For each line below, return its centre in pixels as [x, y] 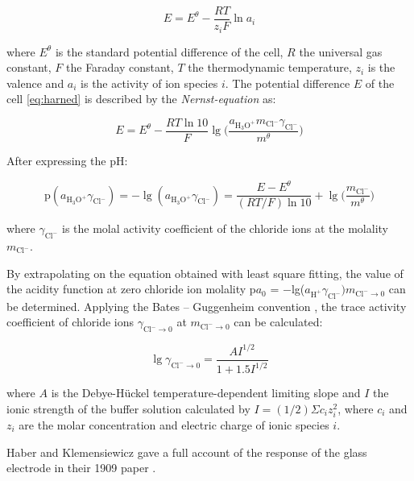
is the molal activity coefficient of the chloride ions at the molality [225, 228]
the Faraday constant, [120, 67]
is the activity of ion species [149, 83]
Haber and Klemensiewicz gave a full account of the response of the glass [187, 452]
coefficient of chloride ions [70, 322]
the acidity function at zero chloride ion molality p [131, 289]
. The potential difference [288, 83]
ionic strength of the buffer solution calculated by [128, 408]
